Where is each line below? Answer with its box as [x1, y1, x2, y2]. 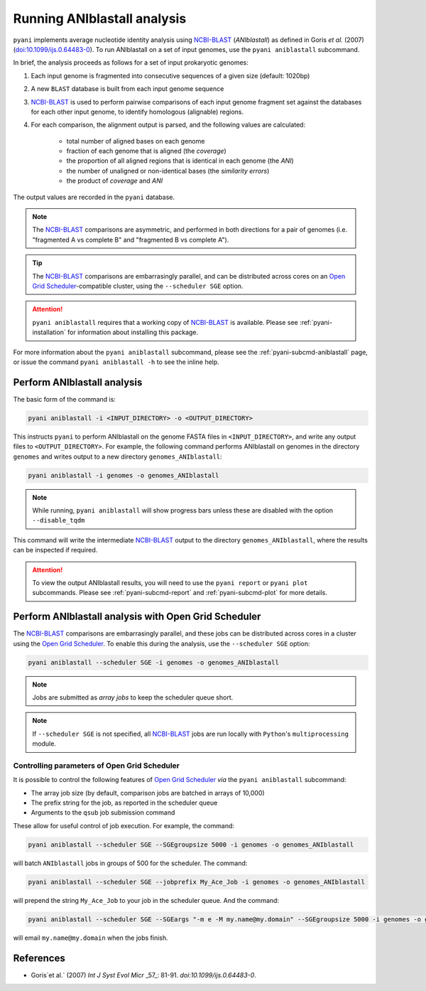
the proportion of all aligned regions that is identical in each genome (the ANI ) [66, 156, 294, 165]
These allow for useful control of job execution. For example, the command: [13, 821, 234, 830]
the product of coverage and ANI [66, 176, 163, 185]
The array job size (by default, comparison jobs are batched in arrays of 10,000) [31, 788, 266, 797]
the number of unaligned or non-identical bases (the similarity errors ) [66, 166, 270, 175]
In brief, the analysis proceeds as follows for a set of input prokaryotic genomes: [13, 58, 248, 67]
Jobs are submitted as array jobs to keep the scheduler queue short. [32, 693, 234, 702]
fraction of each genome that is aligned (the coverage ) [66, 146, 226, 156]
